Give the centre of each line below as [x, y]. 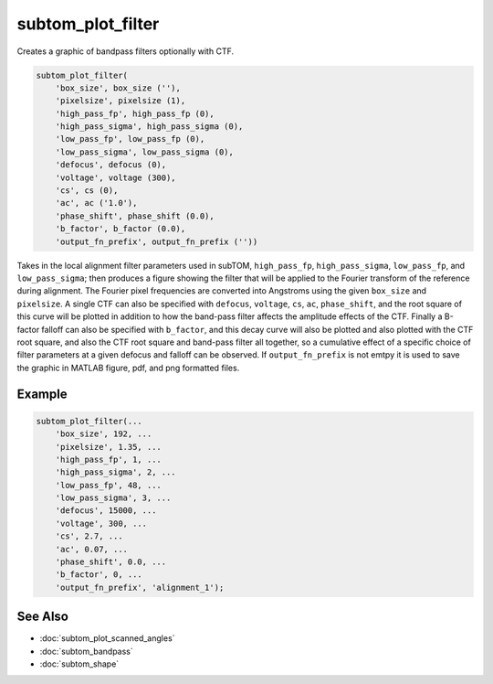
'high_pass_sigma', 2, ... [116, 472]
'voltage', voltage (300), [116, 177]
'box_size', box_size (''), [118, 88]
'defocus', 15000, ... [106, 511]
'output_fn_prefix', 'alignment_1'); [140, 587]
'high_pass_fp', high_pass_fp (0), [135, 113]
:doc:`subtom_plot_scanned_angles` [107, 638]
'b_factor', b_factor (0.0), [121, 229]
